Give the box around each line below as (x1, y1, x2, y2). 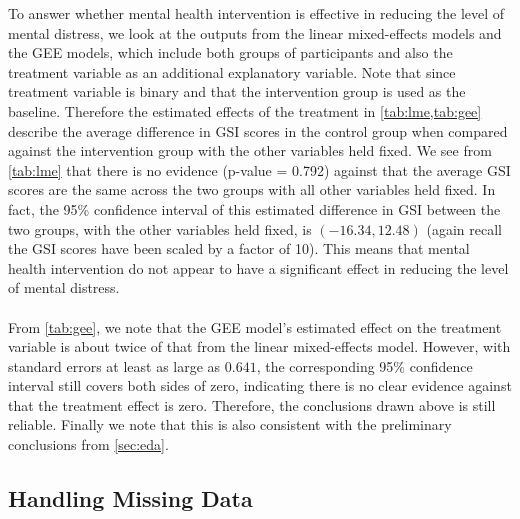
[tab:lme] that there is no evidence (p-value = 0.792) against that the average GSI (8, 159, 511, 180)
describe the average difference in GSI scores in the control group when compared (8, 120, 508, 141)
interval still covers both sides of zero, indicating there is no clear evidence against (8, 375, 512, 396)
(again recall (426, 218, 502, 239)
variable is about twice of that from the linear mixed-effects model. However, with (8, 336, 511, 357)
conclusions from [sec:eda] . (8, 434, 169, 455)
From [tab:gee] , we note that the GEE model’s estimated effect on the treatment (8, 316, 502, 337)
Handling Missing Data (8, 483, 253, 514)
